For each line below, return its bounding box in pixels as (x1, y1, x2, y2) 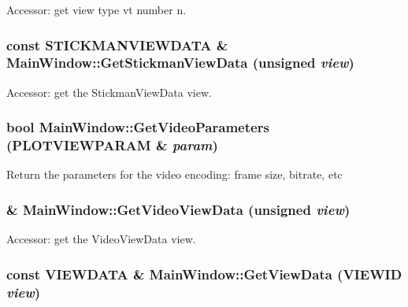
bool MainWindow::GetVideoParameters (6, 117, 269, 137)
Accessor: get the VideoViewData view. (6, 231, 196, 247)
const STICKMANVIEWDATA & (6, 35, 228, 54)
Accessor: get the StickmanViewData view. (6, 83, 212, 100)
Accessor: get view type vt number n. (6, 2, 187, 17)
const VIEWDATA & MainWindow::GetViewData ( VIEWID (6, 264, 402, 283)
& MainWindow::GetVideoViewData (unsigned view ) (6, 199, 351, 219)
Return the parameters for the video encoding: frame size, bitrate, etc (6, 166, 343, 183)
